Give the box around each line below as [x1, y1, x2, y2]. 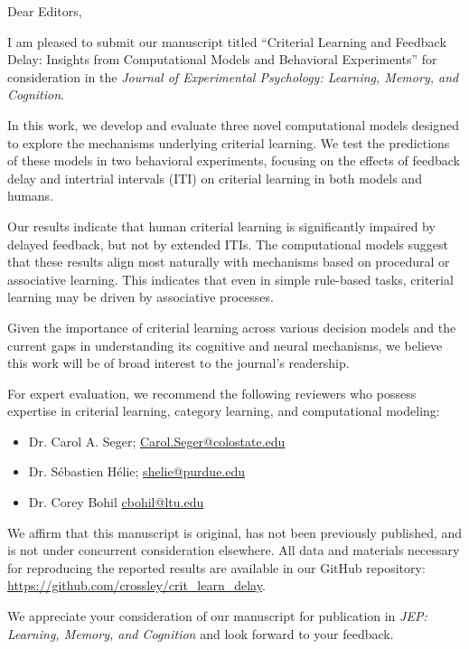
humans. [7, 186, 54, 205]
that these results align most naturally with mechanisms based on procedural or [7, 252, 450, 271]
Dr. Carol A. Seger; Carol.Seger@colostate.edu [28, 431, 286, 450]
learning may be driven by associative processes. [7, 287, 274, 306]
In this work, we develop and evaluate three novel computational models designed [7, 115, 460, 134]
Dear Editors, [7, 2, 82, 20]
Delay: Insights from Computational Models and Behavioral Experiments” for [7, 50, 437, 69]
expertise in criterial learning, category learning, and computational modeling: [7, 401, 440, 420]
